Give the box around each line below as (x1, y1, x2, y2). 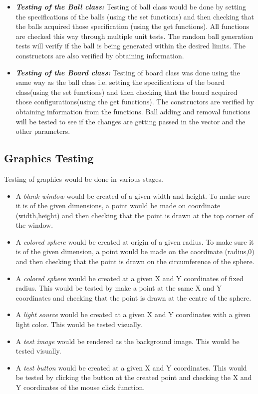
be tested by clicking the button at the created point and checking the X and (15, 372, 252, 383)
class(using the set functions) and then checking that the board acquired (15, 86, 238, 97)
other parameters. (15, 126, 70, 136)
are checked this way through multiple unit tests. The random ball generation (15, 30, 254, 41)
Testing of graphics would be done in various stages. (4, 173, 163, 184)
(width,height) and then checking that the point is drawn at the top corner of (15, 210, 254, 220)
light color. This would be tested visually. (15, 319, 142, 330)
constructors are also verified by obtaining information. (15, 50, 184, 60)
